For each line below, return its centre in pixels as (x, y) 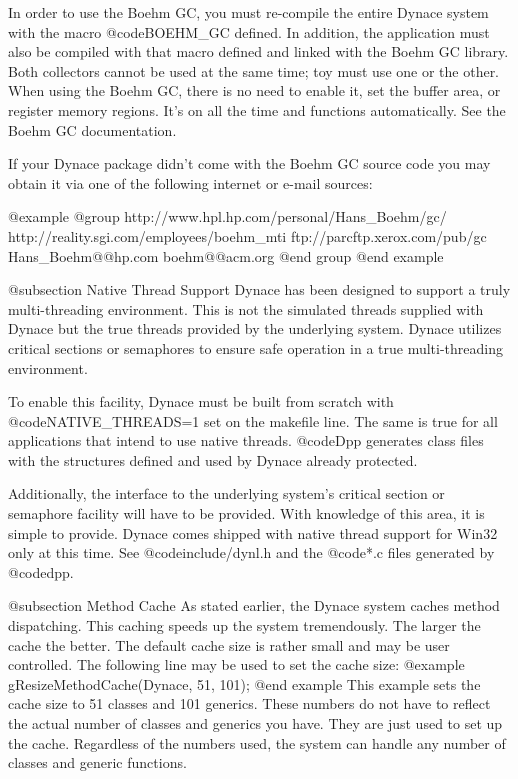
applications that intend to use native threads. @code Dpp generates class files (246, 440)
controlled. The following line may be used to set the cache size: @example (236, 664)
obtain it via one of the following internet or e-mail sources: (190, 182)
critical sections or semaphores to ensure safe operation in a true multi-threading (255, 347)
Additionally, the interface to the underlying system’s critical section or (226, 493)
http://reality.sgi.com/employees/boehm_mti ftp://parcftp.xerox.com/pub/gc (247, 235)
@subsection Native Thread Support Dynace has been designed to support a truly (259, 289)
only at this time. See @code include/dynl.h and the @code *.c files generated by (251, 552)
